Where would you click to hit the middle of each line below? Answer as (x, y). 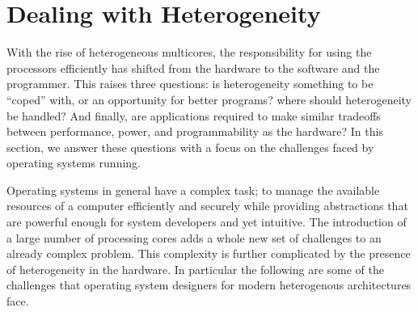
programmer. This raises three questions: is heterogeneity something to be (190, 84)
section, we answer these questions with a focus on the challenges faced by (190, 147)
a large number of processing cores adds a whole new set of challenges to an (194, 237)
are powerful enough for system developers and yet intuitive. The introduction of (207, 222)
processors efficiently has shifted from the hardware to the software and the (193, 67)
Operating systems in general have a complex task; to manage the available (193, 190)
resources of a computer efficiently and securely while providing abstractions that (207, 206)
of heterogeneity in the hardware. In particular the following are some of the (195, 269)
